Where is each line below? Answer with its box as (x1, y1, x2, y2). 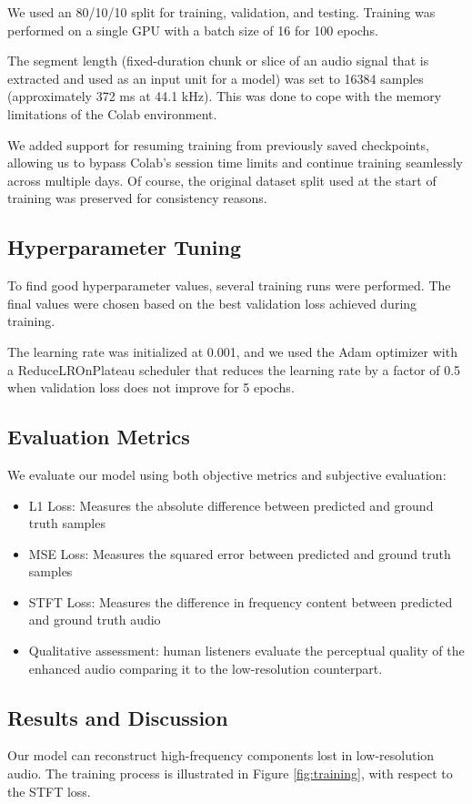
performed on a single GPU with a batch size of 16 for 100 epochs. (7, 20, 378, 39)
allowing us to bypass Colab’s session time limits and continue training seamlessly (7, 153, 463, 172)
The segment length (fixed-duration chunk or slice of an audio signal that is (7, 51, 429, 70)
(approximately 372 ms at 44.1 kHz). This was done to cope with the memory (7, 87, 442, 106)
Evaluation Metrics (7, 422, 190, 451)
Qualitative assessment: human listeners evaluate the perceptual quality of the (28, 641, 465, 660)
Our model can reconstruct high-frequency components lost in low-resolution (7, 746, 435, 765)
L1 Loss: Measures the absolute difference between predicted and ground (28, 495, 434, 514)
